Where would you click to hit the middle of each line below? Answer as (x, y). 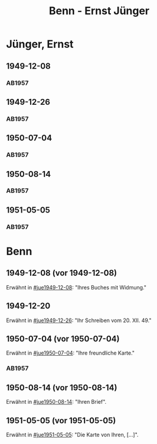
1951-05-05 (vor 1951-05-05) (61, 421)
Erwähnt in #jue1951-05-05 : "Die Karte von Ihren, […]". (72, 435)
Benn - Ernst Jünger (99, 11)
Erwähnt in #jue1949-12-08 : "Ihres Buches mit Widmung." (76, 287)
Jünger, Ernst (40, 44)
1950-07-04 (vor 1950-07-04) (63, 339)
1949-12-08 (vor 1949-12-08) (61, 273)
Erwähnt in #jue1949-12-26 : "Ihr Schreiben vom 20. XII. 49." (79, 320)
